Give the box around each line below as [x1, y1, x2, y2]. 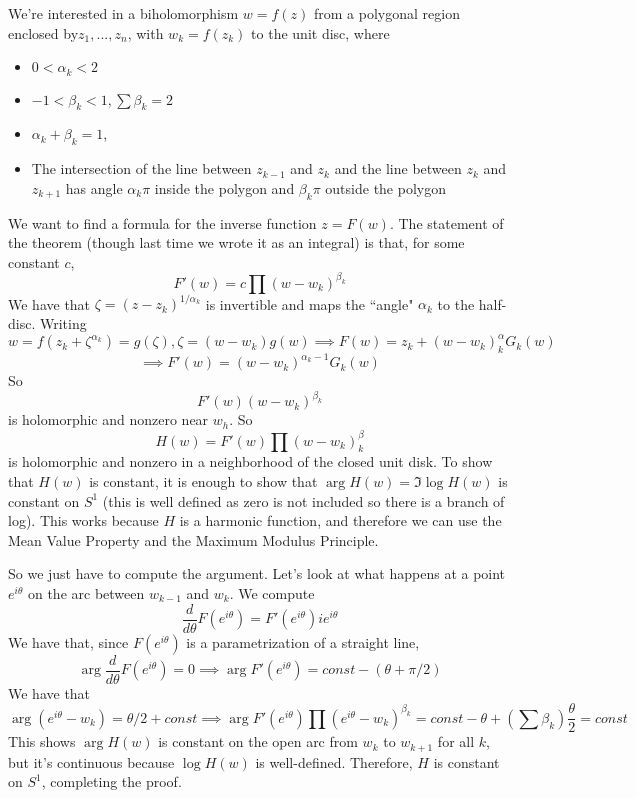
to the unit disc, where [251, 22, 390, 43]
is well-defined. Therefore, [255, 751, 413, 772]
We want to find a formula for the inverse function [8, 212, 317, 233]
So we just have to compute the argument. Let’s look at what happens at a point [8, 563, 506, 584]
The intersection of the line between [31, 158, 252, 179]
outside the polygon [325, 177, 446, 198]
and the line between [334, 158, 462, 179]
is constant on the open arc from [158, 731, 358, 752]
